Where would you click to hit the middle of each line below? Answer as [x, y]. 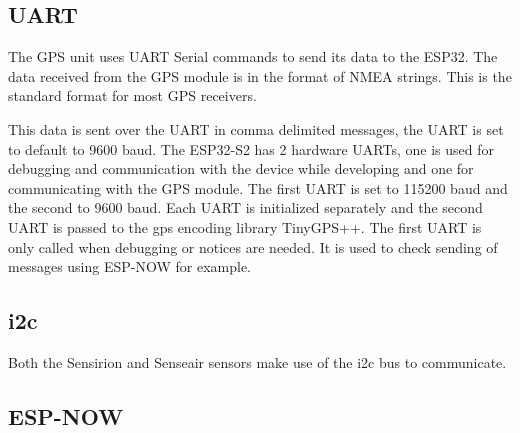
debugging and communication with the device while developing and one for [241, 168]
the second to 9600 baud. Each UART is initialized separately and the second [245, 207]
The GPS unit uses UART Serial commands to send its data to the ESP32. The [253, 56]
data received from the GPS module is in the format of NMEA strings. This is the [260, 75]
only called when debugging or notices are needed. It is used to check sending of [253, 246]
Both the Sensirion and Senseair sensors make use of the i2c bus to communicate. [257, 361]
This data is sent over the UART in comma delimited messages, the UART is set [256, 128]
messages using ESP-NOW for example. [129, 266]
